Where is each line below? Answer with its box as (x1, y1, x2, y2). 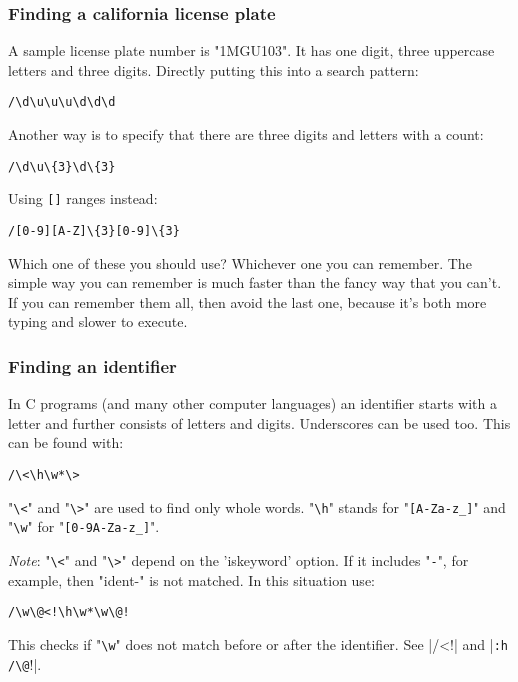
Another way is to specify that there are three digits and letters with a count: (8, 124, 484, 145)
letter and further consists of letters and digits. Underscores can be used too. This (8, 412, 511, 433)
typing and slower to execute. (8, 311, 188, 332)
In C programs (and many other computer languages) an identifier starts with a (8, 393, 497, 414)
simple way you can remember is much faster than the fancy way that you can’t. (8, 272, 502, 293)
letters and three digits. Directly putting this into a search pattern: (8, 59, 419, 80)
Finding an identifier (8, 353, 177, 378)
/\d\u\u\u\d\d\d (8, 95, 116, 110)
